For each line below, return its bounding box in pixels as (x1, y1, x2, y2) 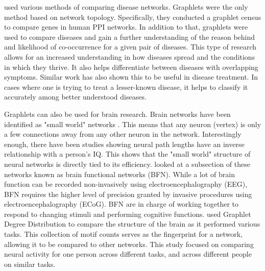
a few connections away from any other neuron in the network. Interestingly (4, 129, 242, 139)
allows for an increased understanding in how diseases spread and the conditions (4, 51, 255, 62)
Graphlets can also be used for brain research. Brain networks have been (4, 108, 231, 119)
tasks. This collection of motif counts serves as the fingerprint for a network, (4, 229, 243, 239)
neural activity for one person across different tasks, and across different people (4, 249, 252, 259)
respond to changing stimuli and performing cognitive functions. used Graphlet (4, 208, 251, 219)
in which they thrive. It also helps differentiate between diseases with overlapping (4, 61, 258, 72)
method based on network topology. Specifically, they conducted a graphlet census (4, 11, 261, 22)
